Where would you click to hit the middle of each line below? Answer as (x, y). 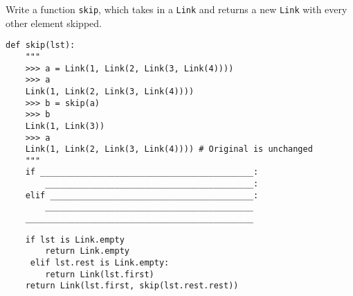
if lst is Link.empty (75, 240)
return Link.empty (87, 251)
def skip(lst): (40, 45)
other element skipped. (54, 23)
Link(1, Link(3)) (65, 126)
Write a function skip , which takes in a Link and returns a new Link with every (176, 9)
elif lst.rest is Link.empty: (100, 263)
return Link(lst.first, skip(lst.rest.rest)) (132, 286)
